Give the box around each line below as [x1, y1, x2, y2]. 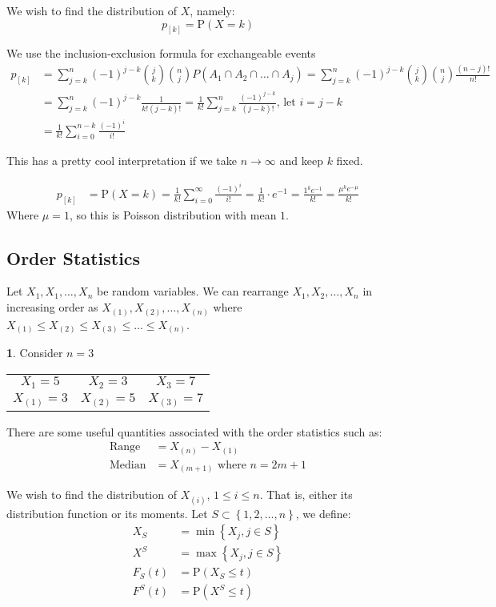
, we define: [295, 504, 351, 521]
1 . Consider [6, 344, 63, 361]
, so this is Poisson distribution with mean [69, 206, 277, 223]
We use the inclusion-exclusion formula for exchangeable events [6, 45, 316, 62]
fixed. [336, 152, 363, 169]
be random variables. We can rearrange [96, 283, 289, 299]
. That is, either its [259, 486, 353, 503]
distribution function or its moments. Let [6, 504, 208, 521]
